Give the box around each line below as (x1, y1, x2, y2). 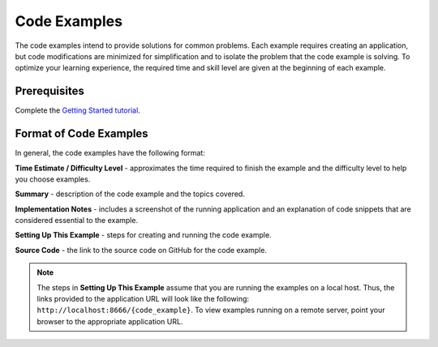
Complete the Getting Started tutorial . (15, 105, 141, 115)
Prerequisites (15, 84, 84, 98)
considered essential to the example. (15, 216, 138, 225)
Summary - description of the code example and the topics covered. (15, 189, 245, 199)
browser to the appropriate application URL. (36, 316, 183, 326)
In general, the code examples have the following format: (15, 148, 206, 158)
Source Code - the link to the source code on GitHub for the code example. (15, 245, 268, 255)
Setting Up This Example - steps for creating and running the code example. (15, 230, 272, 240)
